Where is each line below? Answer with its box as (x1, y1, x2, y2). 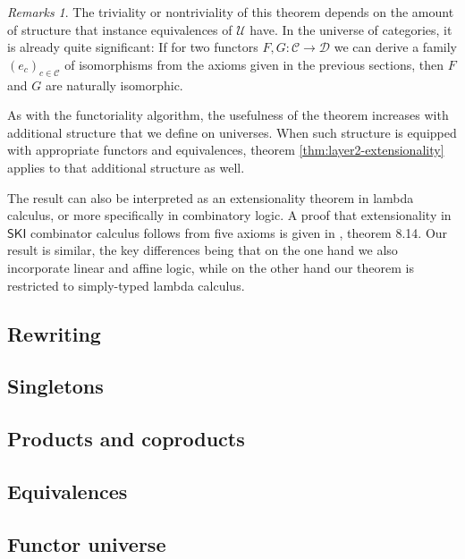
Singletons (7, 372, 104, 400)
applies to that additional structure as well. (7, 157, 245, 176)
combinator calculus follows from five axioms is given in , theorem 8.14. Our (30, 223, 448, 241)
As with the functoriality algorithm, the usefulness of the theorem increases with (7, 106, 449, 124)
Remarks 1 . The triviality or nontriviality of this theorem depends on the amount (7, 3, 454, 21)
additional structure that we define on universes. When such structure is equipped (7, 123, 457, 141)
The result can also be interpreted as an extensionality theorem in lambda (7, 188, 414, 207)
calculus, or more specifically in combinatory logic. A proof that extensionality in (7, 206, 452, 224)
